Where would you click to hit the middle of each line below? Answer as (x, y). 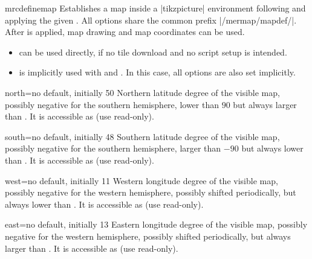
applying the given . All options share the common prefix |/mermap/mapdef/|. (151, 20)
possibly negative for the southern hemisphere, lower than (112, 104)
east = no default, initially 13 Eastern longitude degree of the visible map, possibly (156, 224)
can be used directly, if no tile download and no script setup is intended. (153, 52)
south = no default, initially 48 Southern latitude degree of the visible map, (142, 136)
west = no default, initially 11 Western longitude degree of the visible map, (141, 180)
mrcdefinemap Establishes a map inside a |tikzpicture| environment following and (155, 8)
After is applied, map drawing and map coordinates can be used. (125, 32)
